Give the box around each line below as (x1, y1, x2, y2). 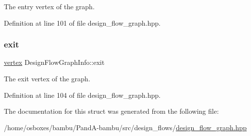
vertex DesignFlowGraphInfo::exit (4, 57, 105, 67)
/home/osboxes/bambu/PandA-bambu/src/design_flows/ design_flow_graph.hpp (4, 122, 247, 132)
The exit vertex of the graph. (4, 74, 90, 83)
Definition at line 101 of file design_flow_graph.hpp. (4, 17, 161, 28)
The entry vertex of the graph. (4, 1, 95, 11)
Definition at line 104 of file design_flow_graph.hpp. (4, 90, 161, 100)
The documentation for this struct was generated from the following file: (4, 106, 219, 116)
